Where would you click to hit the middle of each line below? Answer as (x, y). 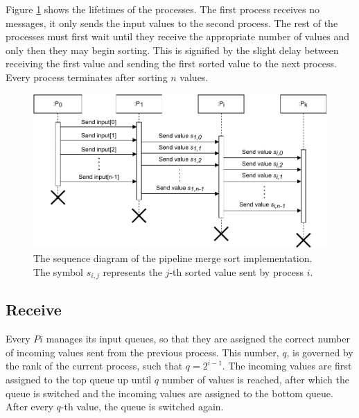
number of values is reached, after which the (255, 379)
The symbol (59, 271)
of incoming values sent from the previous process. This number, (142, 352)
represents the (132, 271)
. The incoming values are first (287, 366)
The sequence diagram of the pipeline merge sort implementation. (173, 258)
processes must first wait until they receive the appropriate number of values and (178, 36)
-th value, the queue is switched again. (142, 407)
